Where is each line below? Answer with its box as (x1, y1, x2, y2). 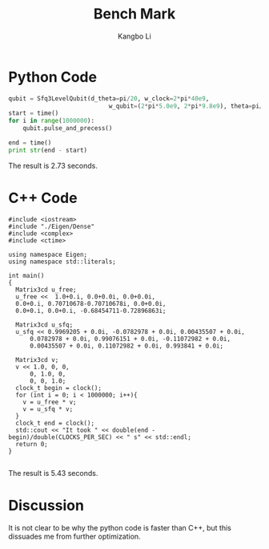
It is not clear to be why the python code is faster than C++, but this (8, 523, 232, 532)
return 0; (15, 440, 48, 448)
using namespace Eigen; (8, 250, 88, 258)
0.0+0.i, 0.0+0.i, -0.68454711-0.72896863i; (15, 307, 167, 315)
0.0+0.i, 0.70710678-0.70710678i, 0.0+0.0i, (15, 299, 167, 307)
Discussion (8, 496, 84, 514)
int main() (8, 271, 45, 279)
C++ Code (8, 189, 78, 207)
